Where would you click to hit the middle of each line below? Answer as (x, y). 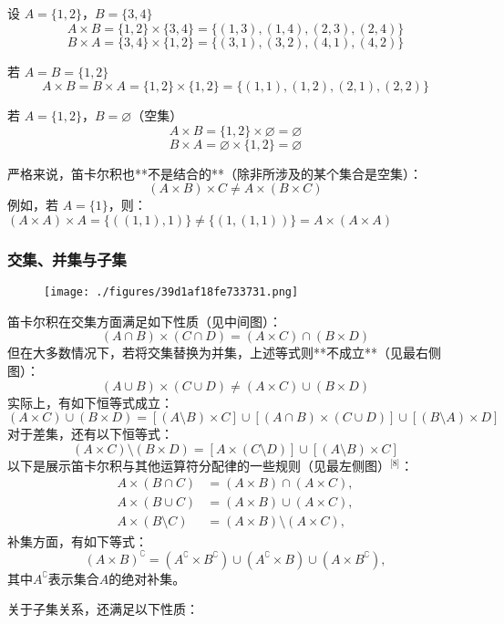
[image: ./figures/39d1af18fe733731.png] (171, 292)
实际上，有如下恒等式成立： (90, 402)
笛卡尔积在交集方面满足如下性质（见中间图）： (144, 321)
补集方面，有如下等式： (77, 541)
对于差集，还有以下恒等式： (90, 434)
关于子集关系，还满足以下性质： (103, 609)
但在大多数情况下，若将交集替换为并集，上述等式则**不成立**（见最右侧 (224, 353)
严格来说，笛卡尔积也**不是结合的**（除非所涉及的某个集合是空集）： (215, 173)
